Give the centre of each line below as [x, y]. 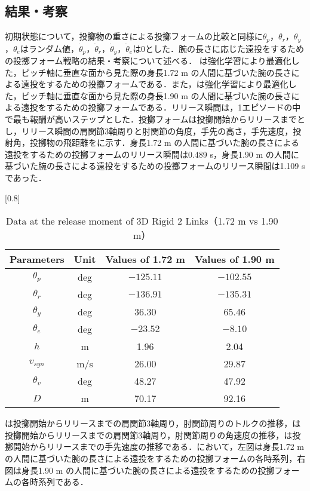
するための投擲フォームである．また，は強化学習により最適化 [167, 84]
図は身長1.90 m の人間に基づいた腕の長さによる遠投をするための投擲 [140, 470]
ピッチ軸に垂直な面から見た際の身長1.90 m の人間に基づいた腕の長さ [156, 95]
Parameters [37, 259]
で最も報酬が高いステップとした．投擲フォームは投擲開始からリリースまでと [155, 119]
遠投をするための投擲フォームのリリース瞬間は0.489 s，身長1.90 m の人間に [152, 154]
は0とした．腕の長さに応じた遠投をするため [219, 48]
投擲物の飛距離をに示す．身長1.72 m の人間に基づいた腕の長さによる [164, 142]
